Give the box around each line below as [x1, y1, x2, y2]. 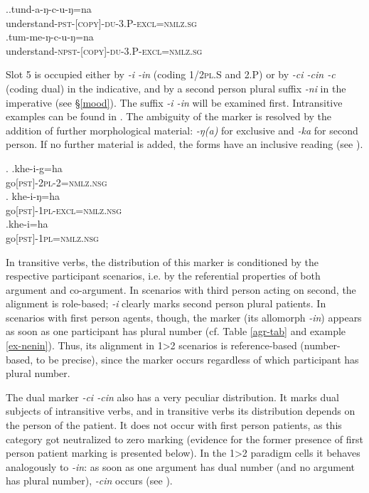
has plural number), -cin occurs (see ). [6, 473, 173, 488]
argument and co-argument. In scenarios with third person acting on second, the [6, 282, 356, 297]
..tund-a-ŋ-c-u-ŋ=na [6, 1, 92, 16]
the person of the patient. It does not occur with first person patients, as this [6, 418, 342, 433]
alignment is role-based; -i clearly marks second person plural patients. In [6, 296, 326, 311]
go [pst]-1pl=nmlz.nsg [6, 230, 99, 245]
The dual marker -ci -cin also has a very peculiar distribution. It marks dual [6, 389, 339, 404]
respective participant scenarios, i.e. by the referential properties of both [6, 268, 321, 283]
